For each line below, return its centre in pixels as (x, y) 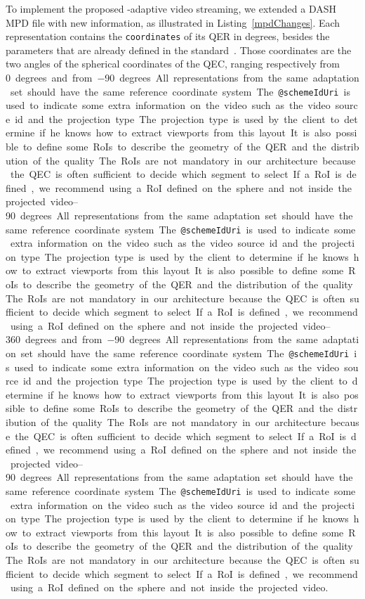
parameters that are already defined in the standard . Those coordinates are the (179, 50)
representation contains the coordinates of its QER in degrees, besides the (168, 36)
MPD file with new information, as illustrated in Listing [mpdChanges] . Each (173, 22)
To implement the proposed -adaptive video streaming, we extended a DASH (171, 8)
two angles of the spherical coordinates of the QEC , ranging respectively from (173, 64)
